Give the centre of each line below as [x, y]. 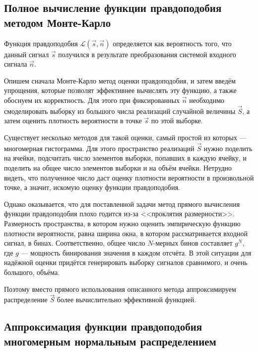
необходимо [207, 100]
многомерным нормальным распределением [110, 341]
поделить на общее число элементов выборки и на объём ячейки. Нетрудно [118, 167]
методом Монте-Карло [58, 22]
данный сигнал [27, 54]
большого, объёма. [32, 272]
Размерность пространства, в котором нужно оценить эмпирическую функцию [122, 223]
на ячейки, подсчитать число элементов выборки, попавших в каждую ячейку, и [126, 158]
